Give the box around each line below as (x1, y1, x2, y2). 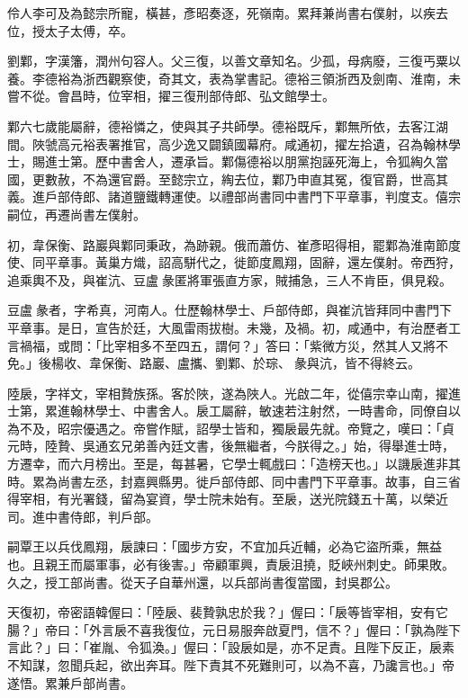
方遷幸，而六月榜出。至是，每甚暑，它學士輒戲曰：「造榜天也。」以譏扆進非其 (7, 454, 461, 473)
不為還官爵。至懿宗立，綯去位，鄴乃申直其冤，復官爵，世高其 (82, 169, 448, 188)
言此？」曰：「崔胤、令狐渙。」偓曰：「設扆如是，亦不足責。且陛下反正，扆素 (7, 638, 454, 657)
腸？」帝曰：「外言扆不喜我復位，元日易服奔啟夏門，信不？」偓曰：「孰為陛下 (7, 620, 461, 639)
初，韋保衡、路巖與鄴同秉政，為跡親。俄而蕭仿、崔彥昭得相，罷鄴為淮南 (7, 235, 436, 254)
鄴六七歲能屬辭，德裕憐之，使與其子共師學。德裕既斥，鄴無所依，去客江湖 (7, 116, 448, 135)
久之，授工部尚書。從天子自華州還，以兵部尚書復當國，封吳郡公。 (7, 572, 398, 591)
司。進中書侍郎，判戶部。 (7, 506, 158, 525)
